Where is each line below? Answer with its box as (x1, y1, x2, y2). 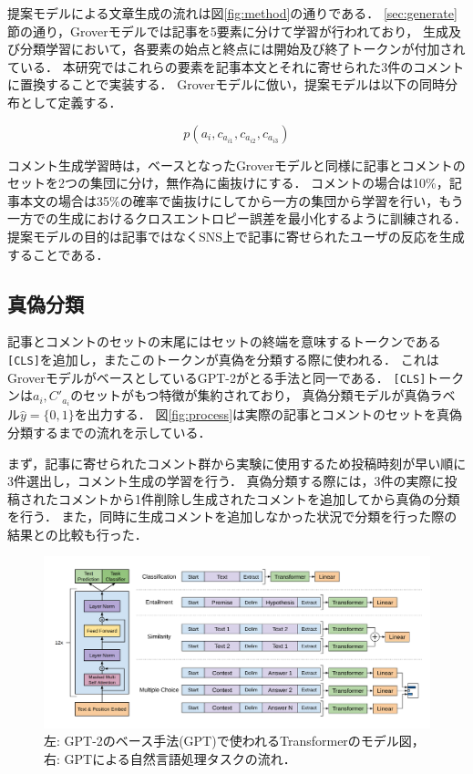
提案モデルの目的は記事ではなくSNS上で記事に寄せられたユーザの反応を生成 (7, 226, 465, 245)
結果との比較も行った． (7, 524, 148, 543)
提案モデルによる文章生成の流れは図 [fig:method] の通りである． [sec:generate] (7, 4, 458, 22)
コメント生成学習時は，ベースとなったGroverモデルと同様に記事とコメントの (7, 155, 466, 174)
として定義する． (19, 92, 122, 111)
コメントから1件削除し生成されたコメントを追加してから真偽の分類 (57, 489, 460, 508)
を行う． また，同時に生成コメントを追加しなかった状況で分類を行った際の (7, 507, 458, 526)
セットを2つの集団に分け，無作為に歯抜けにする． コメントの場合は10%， (7, 173, 449, 192)
